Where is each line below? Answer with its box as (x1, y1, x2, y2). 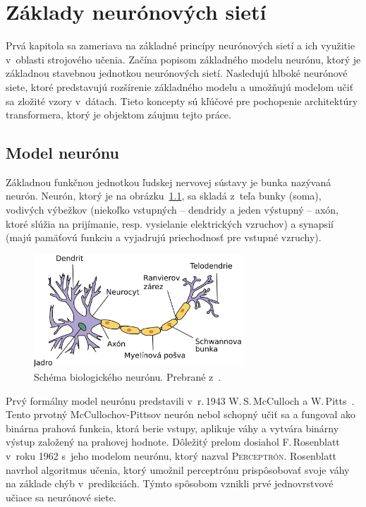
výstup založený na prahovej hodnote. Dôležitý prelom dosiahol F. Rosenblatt (6, 434, 340, 449)
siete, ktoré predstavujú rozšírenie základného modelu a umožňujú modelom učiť (6, 79, 354, 94)
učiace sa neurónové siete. (6, 489, 116, 504)
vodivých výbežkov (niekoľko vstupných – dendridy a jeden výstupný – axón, (6, 202, 338, 217)
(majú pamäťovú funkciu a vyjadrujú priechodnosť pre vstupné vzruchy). (6, 230, 322, 245)
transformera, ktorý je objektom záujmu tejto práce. (6, 107, 231, 122)
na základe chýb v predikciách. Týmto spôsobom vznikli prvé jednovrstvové (6, 476, 334, 491)
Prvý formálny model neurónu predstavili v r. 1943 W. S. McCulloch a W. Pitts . (6, 393, 355, 408)
